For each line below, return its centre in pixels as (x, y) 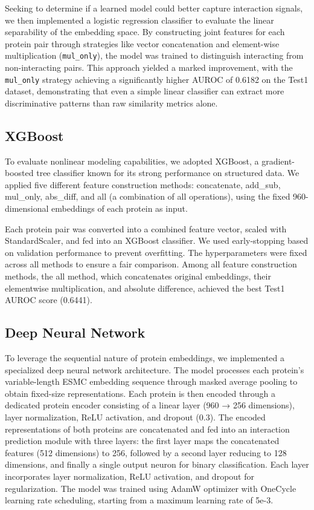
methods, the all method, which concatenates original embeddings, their (138, 276)
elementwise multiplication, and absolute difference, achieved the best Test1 (145, 288)
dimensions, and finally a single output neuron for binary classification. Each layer (157, 464)
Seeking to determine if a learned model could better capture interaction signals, (154, 8)
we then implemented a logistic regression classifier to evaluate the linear (139, 20)
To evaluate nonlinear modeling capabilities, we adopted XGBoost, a (132, 161)
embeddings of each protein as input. (120, 208)
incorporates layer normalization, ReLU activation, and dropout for (130, 476)
